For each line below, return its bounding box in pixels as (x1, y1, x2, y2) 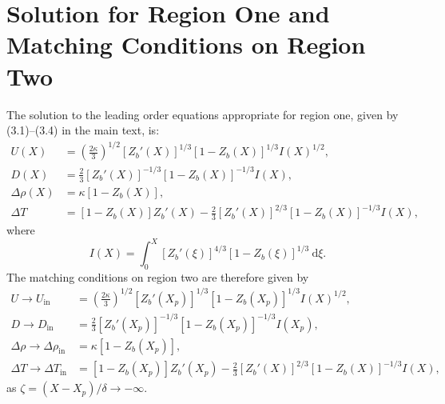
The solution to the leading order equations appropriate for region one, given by (6, 106, 399, 122)
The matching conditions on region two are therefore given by (6, 268, 309, 285)
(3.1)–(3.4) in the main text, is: (6, 122, 160, 138)
